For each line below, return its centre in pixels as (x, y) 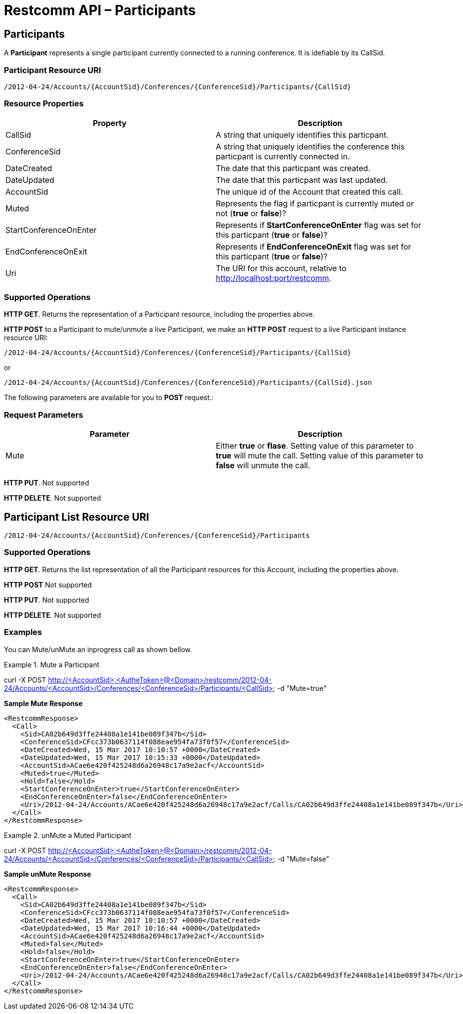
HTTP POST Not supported (48, 584)
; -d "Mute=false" (301, 859)
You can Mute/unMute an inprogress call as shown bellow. (98, 649)
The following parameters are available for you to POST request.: (109, 398)
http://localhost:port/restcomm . (274, 278)
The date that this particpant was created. (293, 168)
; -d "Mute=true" (300, 688)
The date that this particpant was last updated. (302, 180)
